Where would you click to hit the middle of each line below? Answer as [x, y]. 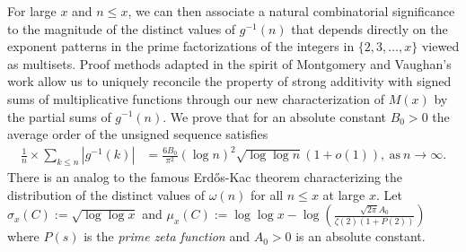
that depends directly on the [369, 28]
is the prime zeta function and [167, 236]
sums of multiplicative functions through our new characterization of [196, 98]
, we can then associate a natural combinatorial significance [291, 11]
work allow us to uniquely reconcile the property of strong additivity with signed [229, 81]
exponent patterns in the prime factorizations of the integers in [181, 46]
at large [344, 194]
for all [267, 194]
